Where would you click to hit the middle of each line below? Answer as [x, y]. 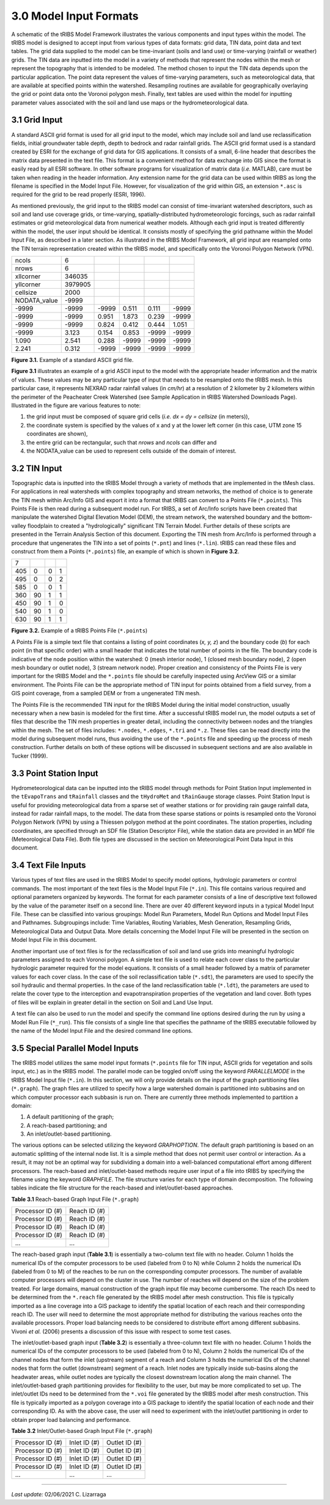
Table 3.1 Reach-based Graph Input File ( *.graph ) [75, 1199]
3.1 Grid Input [37, 120]
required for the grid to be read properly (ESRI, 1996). [79, 194]
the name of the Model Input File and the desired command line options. [102, 1031]
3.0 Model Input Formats [75, 16]
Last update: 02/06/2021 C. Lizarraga [59, 1495]
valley [19, 525]
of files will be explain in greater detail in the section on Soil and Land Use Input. [112, 1002]
